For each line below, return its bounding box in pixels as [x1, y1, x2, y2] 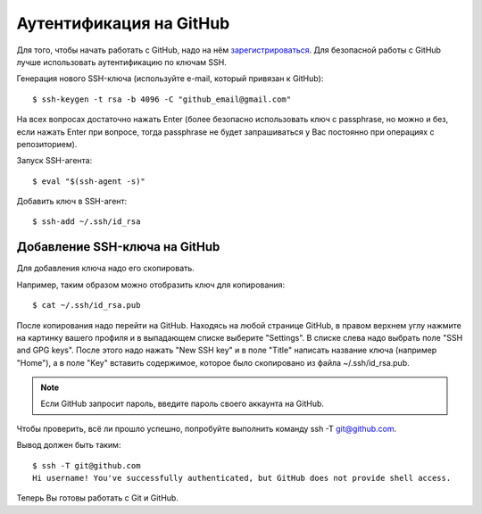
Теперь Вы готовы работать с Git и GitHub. [16, 493, 179, 503]
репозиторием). [16, 138, 78, 149]
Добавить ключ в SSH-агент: [16, 196, 128, 207]
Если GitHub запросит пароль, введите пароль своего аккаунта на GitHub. [40, 398, 325, 410]
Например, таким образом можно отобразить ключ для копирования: [16, 279, 286, 290]
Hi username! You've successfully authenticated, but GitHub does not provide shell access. [32, 473, 452, 484]
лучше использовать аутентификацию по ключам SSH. [16, 56, 227, 67]
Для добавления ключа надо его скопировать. [16, 263, 195, 274]
